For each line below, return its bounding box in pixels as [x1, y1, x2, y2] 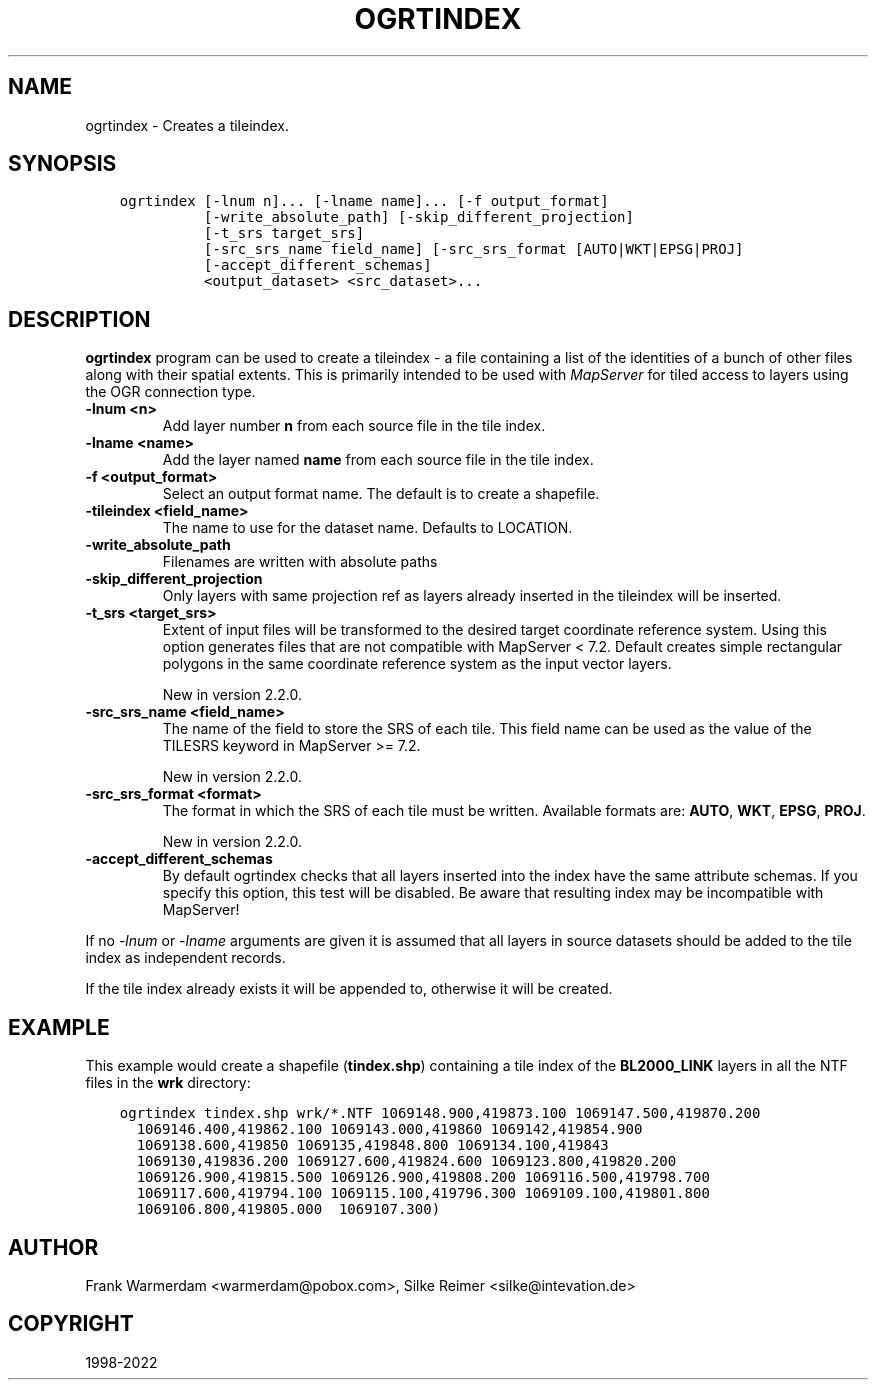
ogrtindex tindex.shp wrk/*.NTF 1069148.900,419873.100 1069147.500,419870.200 [119, 1105, 761, 1122]
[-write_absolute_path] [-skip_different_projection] [204, 209, 634, 226]
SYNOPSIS [8, 151, 117, 177]
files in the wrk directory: [85, 1074, 251, 1092]
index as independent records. [85, 949, 286, 967]
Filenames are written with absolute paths [162, 553, 438, 571]
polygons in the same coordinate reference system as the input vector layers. [162, 655, 672, 673]
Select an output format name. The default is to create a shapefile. [162, 485, 600, 503]
